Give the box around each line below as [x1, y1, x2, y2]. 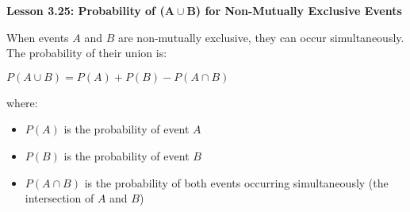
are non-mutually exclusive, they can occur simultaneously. [118, 29, 404, 45]
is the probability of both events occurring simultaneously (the [84, 174, 389, 191]
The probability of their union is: [6, 44, 167, 61]
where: [6, 94, 38, 110]
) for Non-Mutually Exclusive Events [195, 2, 402, 18]
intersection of [25, 190, 94, 206]
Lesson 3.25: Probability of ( [6, 2, 165, 18]
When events [6, 29, 69, 45]
